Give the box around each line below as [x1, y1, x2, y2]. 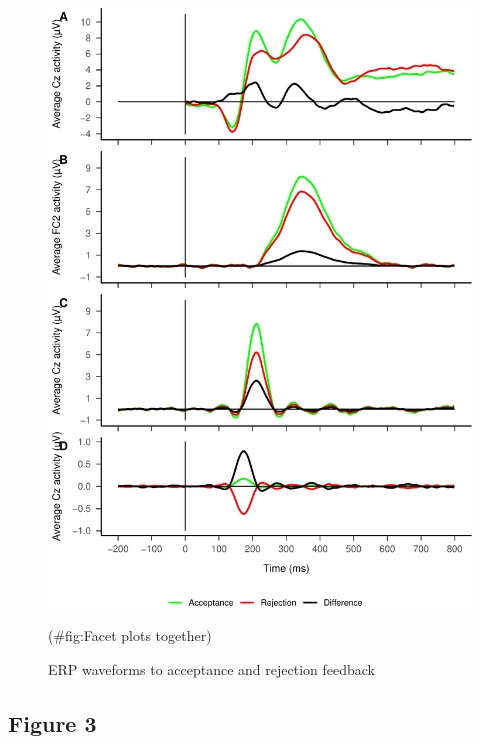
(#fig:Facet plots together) [48, 625, 212, 646]
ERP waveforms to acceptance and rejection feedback [48, 658, 375, 679]
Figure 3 [8, 707, 97, 738]
